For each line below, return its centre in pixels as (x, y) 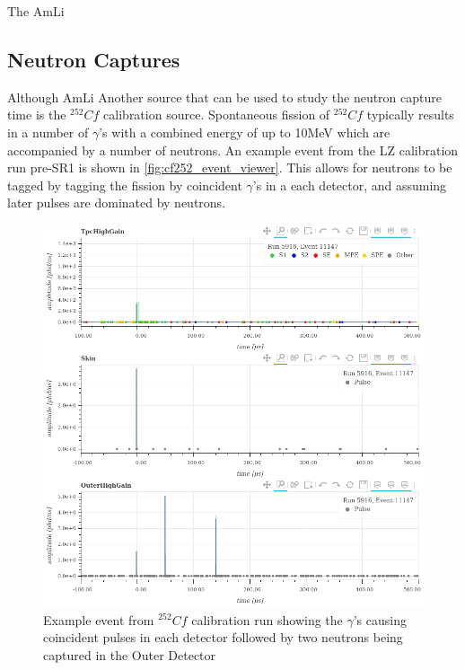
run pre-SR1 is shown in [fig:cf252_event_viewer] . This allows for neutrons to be (230, 167)
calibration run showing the (267, 619)
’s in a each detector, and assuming (350, 185)
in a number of (48, 132)
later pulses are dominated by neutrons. (117, 203)
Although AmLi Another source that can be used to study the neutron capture (224, 97)
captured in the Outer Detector (130, 654)
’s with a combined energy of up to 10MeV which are (245, 132)
